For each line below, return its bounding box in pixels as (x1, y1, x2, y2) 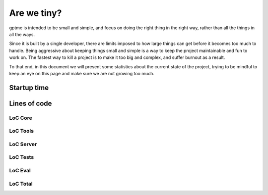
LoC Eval (9, 167, 31, 174)
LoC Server (9, 141, 37, 147)
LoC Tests (9, 154, 34, 161)
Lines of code (9, 99, 52, 107)
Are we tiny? (9, 7, 62, 18)
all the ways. (9, 31, 35, 37)
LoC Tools (9, 128, 34, 135)
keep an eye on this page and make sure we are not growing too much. (9, 70, 155, 76)
